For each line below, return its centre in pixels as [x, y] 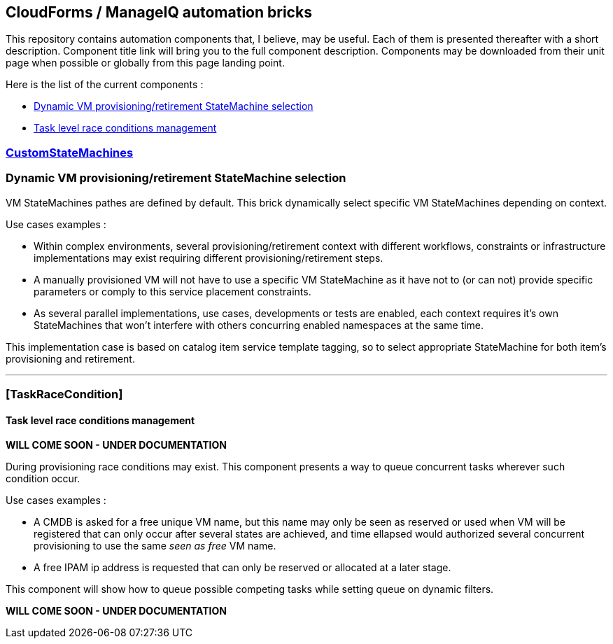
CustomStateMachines [70, 152]
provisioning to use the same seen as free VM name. [155, 546]
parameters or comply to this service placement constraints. [172, 291]
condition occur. [43, 479]
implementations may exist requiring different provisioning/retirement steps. [209, 258]
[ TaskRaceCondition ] [64, 394]
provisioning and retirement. [70, 358]
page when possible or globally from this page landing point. [145, 63]
